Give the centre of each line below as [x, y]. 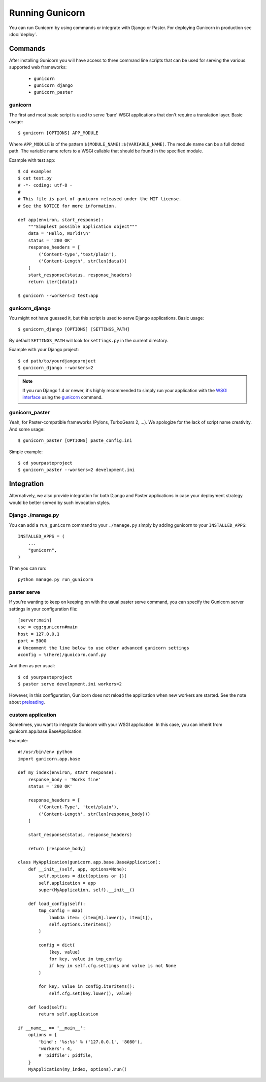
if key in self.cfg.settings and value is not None [113, 966]
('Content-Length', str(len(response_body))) [94, 814]
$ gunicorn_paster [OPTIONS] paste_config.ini [75, 441]
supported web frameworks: [38, 67]
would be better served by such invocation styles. [60, 503]
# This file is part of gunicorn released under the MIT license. [100, 199]
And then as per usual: [32, 666]
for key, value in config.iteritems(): [87, 987]
